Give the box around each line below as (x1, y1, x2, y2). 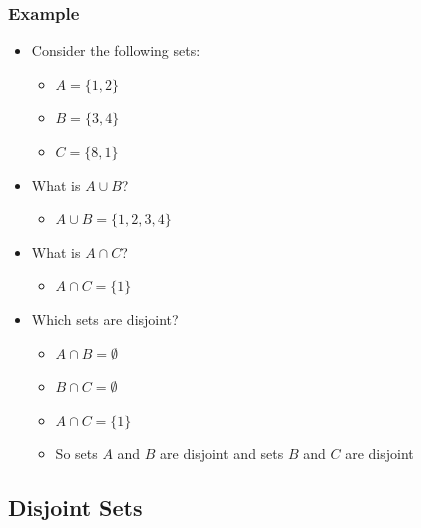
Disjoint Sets (8, 492, 143, 523)
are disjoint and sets (160, 443, 284, 464)
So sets (55, 443, 98, 464)
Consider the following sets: (31, 40, 201, 61)
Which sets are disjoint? (31, 308, 179, 329)
